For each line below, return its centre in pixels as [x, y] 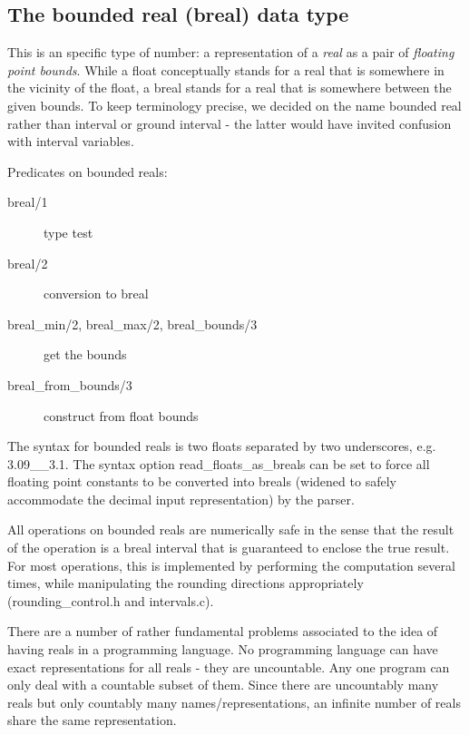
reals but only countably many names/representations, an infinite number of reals [234, 702]
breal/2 [28, 263]
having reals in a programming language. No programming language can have [223, 649]
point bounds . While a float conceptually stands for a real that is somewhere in [226, 69]
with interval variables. [71, 141]
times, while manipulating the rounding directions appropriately [186, 583]
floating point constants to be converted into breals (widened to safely [202, 481]
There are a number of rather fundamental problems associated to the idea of [223, 631]
